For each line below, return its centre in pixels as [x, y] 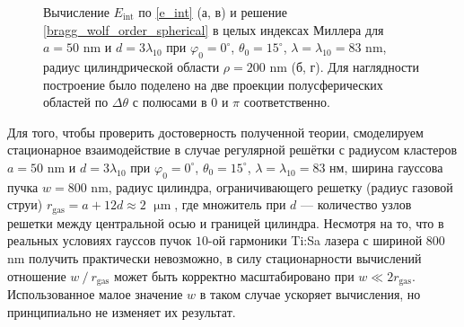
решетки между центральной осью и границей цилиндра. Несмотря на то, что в [226, 222]
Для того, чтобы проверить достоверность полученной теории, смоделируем [215, 132]
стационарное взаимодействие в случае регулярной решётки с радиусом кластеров [232, 150]
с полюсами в [170, 102]
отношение [37, 275]
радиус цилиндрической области [131, 66]
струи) [25, 204]
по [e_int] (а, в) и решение [213, 12]
